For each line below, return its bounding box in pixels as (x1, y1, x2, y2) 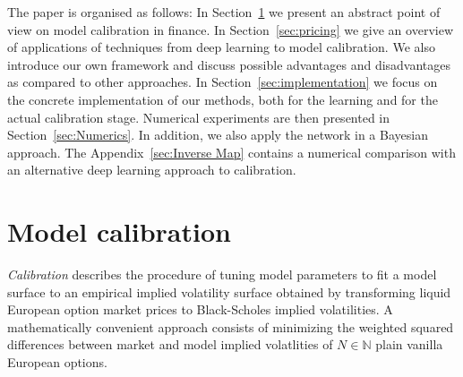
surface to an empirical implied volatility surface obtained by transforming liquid (7, 282, 451, 301)
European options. (7, 353, 107, 372)
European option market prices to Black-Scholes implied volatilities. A (7, 300, 393, 319)
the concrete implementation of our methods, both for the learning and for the (7, 90, 438, 108)
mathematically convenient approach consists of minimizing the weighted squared (7, 317, 454, 336)
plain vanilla (375, 335, 443, 354)
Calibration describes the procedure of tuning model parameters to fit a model (7, 265, 437, 284)
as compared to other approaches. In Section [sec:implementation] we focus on (7, 73, 438, 91)
